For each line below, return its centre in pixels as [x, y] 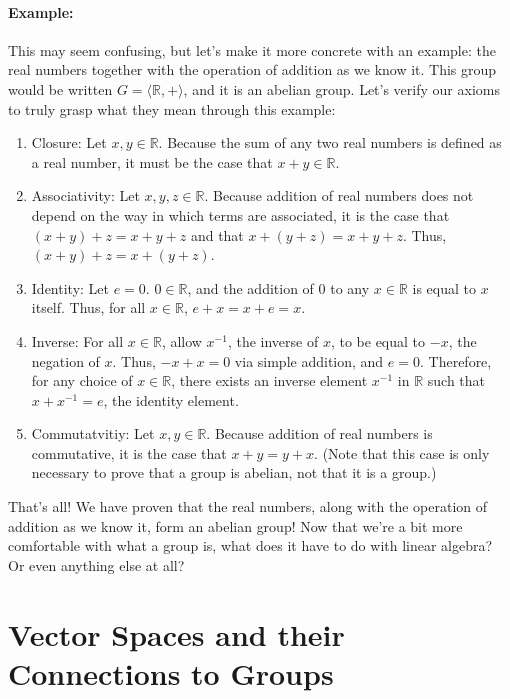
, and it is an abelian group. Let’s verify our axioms [341, 88]
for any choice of [82, 380]
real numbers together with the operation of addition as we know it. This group [252, 69]
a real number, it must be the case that [152, 161]
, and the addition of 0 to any [278, 287]
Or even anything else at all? [96, 564]
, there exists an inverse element [269, 380]
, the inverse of [273, 340]
